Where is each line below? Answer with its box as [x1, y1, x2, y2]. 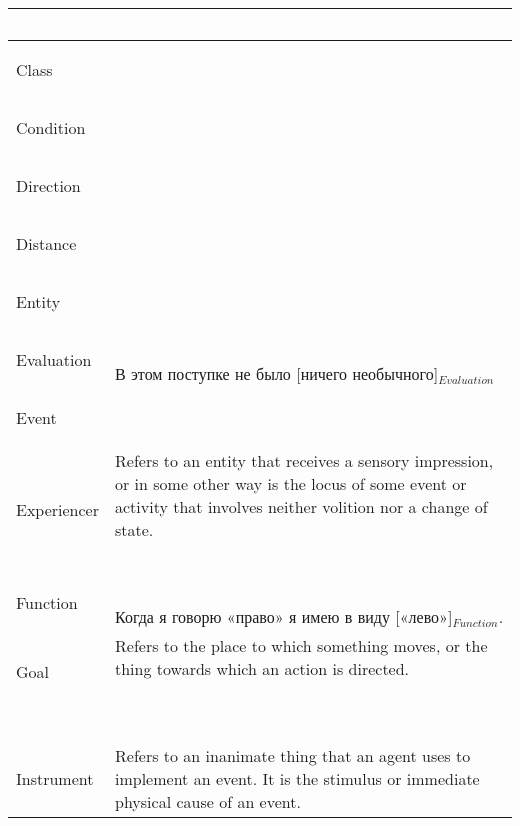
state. [115, 518, 154, 541]
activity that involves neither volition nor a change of [115, 495, 488, 518]
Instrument [16, 767, 94, 790]
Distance [16, 231, 77, 255]
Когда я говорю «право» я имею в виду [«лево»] [115, 605, 453, 628]
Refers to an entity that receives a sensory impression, [115, 449, 494, 472]
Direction [16, 173, 81, 197]
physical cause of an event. [115, 790, 301, 813]
